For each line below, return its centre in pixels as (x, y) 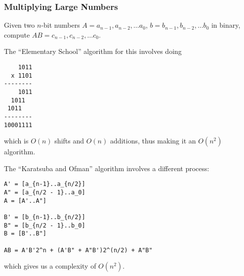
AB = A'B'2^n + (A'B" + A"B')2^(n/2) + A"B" (78, 250)
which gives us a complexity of (50, 266)
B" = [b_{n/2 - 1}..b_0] (45, 225)
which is (16, 141)
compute (17, 34)
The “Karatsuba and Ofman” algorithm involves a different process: (107, 168)
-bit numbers (61, 25)
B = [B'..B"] (25, 234)
